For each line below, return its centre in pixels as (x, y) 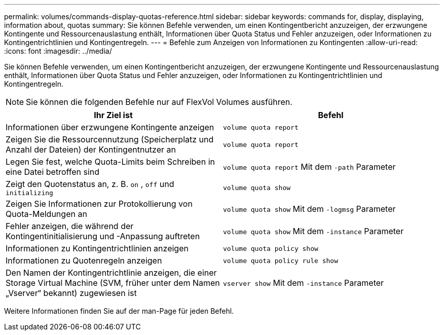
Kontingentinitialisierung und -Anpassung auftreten (103, 236)
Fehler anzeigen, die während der (70, 226)
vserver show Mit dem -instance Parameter (304, 283)
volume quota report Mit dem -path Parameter (309, 167)
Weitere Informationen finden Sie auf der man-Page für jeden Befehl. (119, 311)
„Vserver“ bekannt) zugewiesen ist (71, 293)
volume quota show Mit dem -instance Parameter (313, 231)
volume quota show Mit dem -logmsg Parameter (309, 209)
